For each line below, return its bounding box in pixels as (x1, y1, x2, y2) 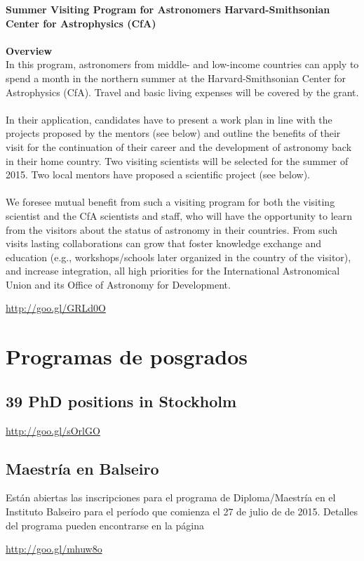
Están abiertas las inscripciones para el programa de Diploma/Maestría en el (6, 490, 336, 505)
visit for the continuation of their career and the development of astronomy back (6, 139, 352, 154)
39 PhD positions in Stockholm (6, 390, 237, 411)
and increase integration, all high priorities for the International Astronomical (6, 263, 340, 278)
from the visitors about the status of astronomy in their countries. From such (6, 222, 338, 237)
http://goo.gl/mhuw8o (6, 541, 102, 556)
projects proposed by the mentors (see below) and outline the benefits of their (6, 126, 341, 140)
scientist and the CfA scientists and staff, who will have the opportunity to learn (6, 208, 353, 223)
